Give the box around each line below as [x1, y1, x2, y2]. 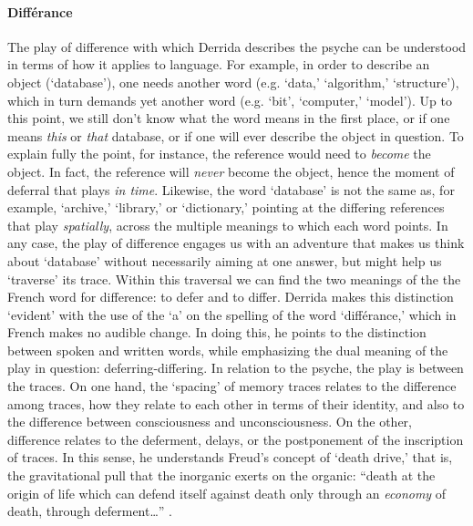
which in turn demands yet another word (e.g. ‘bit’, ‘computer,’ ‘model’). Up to [7, 90, 452, 109]
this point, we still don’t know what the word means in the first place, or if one [7, 108, 450, 128]
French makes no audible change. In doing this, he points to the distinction [7, 323, 427, 342]
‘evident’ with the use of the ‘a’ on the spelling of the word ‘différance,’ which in [7, 304, 457, 324]
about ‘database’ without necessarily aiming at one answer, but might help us [7, 251, 442, 270]
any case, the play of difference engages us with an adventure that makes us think [7, 233, 465, 253]
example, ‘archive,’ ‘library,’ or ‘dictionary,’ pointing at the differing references [7, 198, 445, 217]
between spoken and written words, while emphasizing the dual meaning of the [7, 340, 448, 359]
